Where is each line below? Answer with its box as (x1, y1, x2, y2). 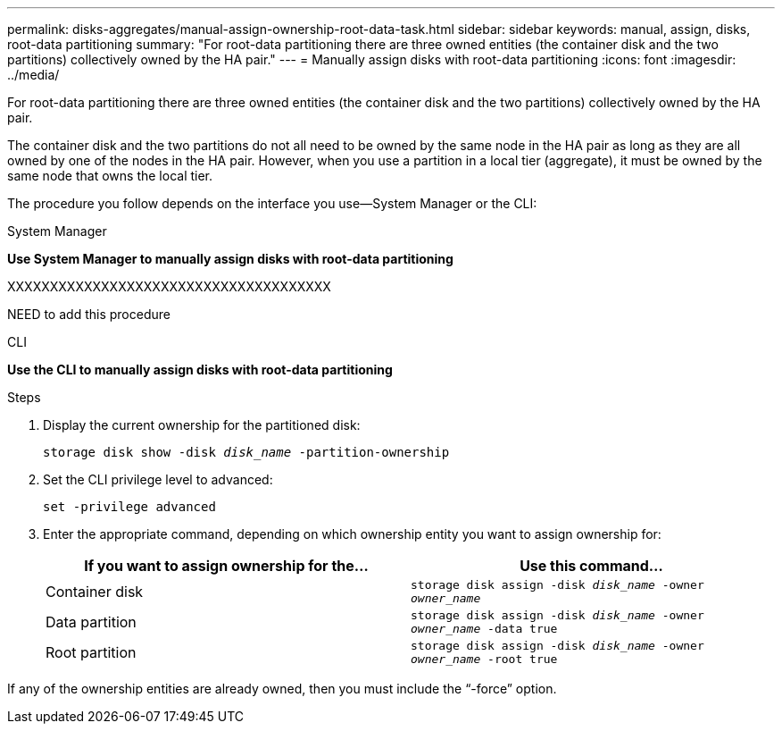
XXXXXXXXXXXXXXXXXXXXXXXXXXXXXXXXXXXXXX (7, 279, 331, 294)
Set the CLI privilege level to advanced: (43, 472, 273, 487)
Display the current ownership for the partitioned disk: (43, 417, 361, 433)
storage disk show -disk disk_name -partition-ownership (43, 445, 450, 459)
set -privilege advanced (43, 500, 216, 514)
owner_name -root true (411, 652, 558, 666)
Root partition (46, 643, 137, 661)
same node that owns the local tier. (7, 168, 213, 183)
